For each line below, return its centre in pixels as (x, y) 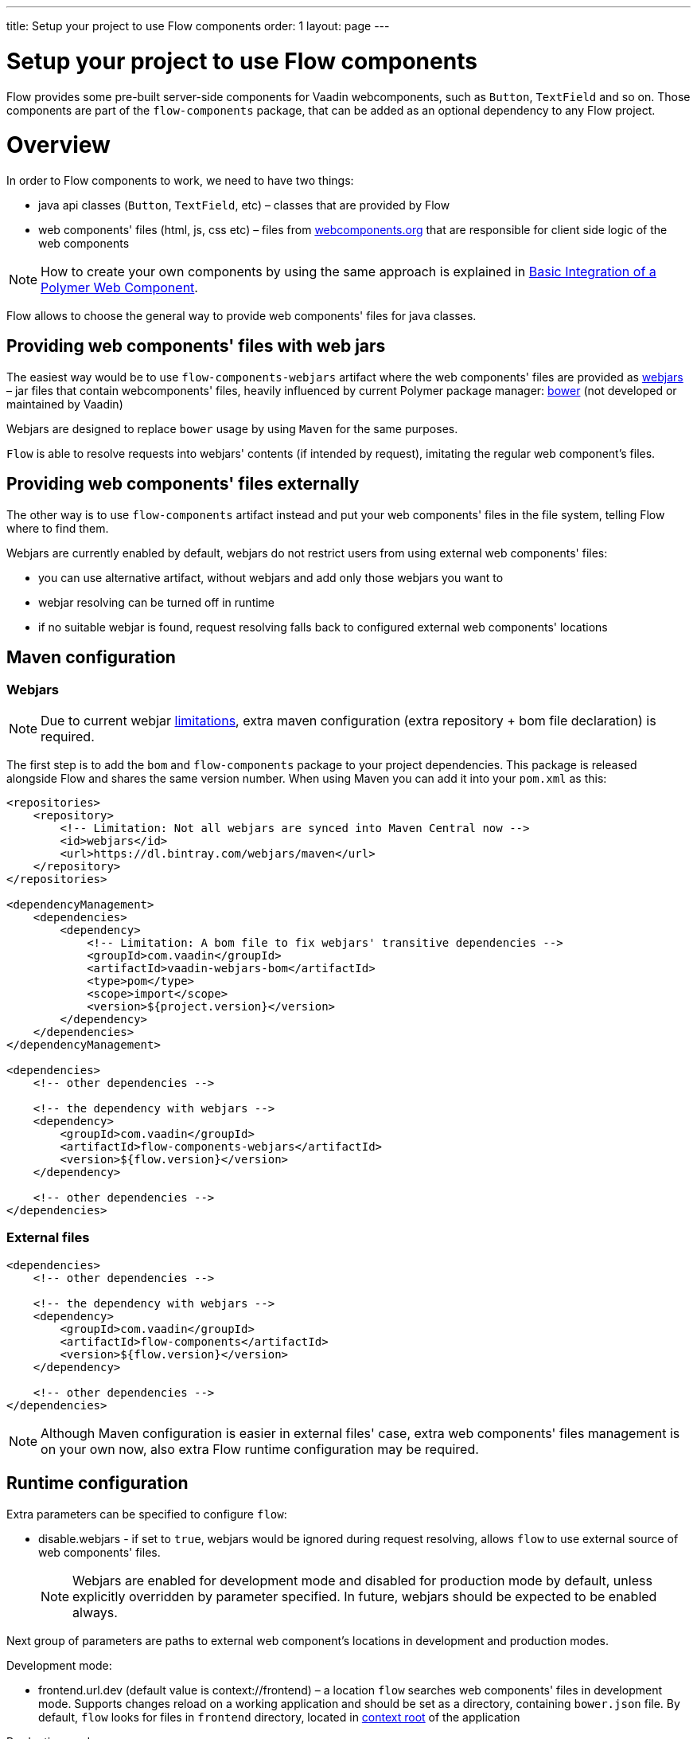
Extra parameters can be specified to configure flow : (147, 1514)
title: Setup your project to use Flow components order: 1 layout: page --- (198, 26)
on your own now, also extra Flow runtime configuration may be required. (260, 1449)
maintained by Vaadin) (65, 404)
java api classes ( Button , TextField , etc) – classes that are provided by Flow (244, 205)
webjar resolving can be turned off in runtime (157, 602)
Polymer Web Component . (119, 287)
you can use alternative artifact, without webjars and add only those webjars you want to (271, 577)
